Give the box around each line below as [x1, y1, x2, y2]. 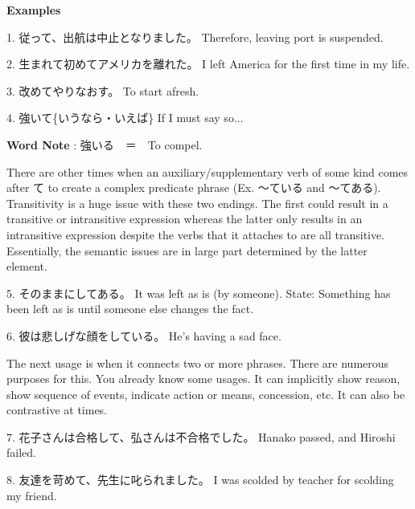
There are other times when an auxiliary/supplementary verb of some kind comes [6, 163, 409, 180]
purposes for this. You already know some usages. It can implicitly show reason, [6, 370, 401, 387]
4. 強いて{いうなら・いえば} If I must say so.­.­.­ [6, 109, 244, 126]
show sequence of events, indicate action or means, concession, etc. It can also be [6, 385, 405, 402]
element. [6, 258, 47, 275]
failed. [6, 444, 36, 461]
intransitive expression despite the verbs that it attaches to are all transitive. [6, 226, 385, 242]
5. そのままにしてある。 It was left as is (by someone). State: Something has [6, 284, 391, 301]
